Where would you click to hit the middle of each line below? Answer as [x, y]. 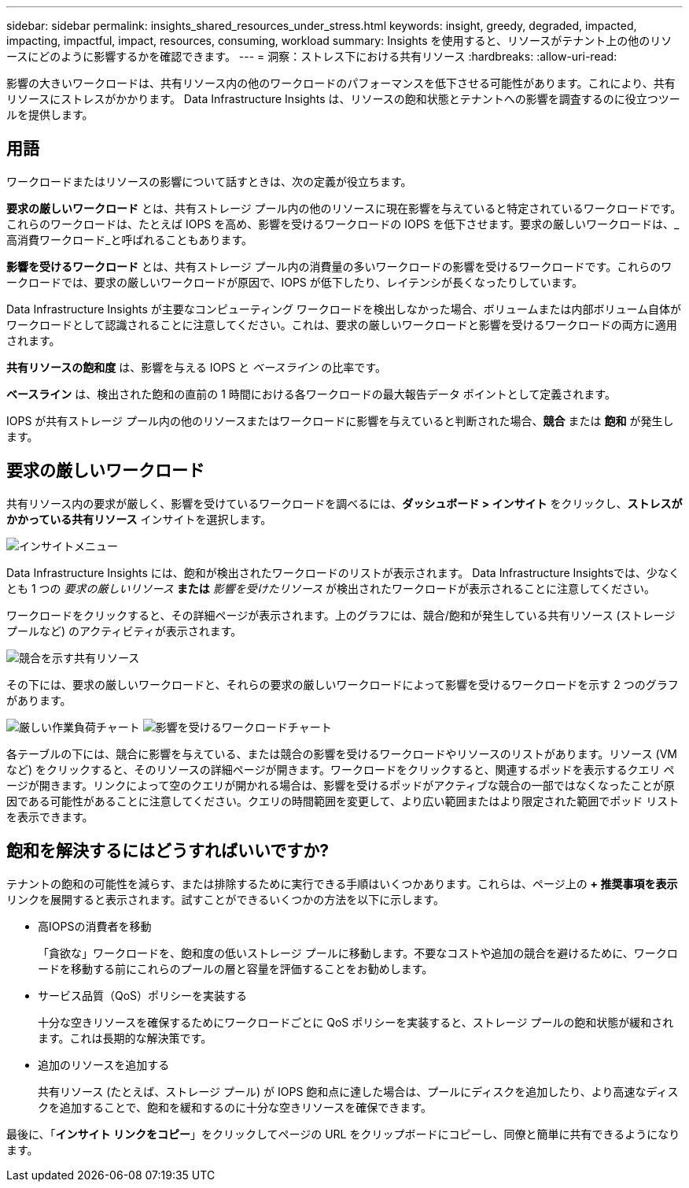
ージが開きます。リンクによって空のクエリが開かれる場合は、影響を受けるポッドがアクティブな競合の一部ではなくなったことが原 [341, 785]
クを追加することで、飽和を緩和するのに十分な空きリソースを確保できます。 [235, 1107]
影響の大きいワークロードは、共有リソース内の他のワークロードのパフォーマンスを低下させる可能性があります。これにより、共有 [341, 83]
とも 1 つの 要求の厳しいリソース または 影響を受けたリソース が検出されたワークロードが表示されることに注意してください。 [331, 588]
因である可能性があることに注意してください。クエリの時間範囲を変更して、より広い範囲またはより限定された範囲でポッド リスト [343, 801]
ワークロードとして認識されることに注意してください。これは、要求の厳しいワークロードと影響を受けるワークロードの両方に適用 [342, 324]
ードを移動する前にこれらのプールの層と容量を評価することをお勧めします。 [236, 968]
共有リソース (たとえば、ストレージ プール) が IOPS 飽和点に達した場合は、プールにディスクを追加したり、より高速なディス [358, 1091]
